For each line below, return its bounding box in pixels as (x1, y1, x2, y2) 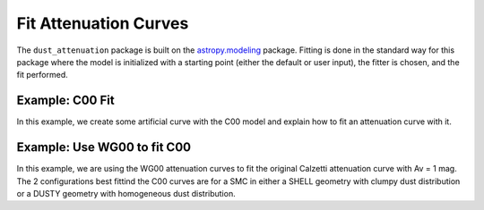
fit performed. (16, 70, 68, 80)
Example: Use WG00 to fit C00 (16, 139, 192, 155)
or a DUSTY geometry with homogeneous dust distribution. (16, 188, 237, 198)
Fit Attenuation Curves (16, 13, 189, 33)
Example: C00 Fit (16, 93, 116, 108)
